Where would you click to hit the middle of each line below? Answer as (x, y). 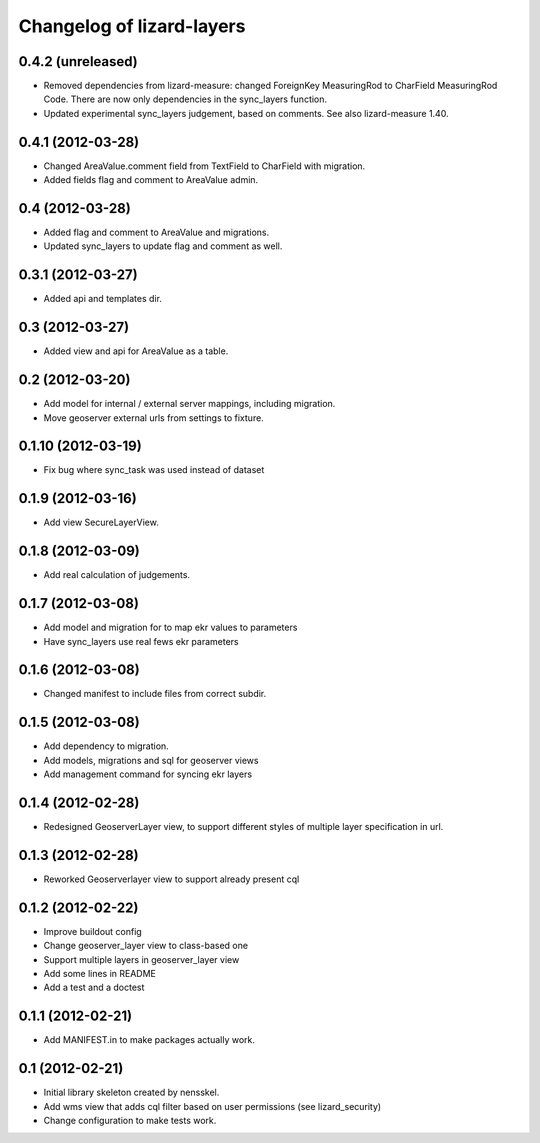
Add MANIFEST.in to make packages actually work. (149, 1040)
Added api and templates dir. (102, 299)
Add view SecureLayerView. (101, 522)
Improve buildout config (92, 931)
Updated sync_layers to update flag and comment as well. (163, 246)
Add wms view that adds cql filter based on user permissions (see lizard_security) (212, 1106)
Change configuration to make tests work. (130, 1121)
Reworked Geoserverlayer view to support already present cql (171, 879)
